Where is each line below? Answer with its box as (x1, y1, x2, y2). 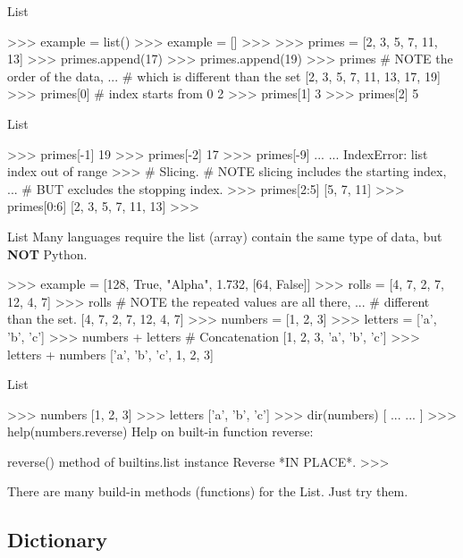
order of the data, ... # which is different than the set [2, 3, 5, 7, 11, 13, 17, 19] (7, 66, 441, 85)
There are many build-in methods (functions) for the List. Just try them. (7, 482, 408, 501)
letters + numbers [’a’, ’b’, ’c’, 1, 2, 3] (7, 344, 214, 363)
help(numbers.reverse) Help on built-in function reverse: (7, 422, 314, 441)
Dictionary (7, 526, 107, 554)
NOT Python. (7, 244, 88, 263)
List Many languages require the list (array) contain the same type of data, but (7, 226, 442, 245)
